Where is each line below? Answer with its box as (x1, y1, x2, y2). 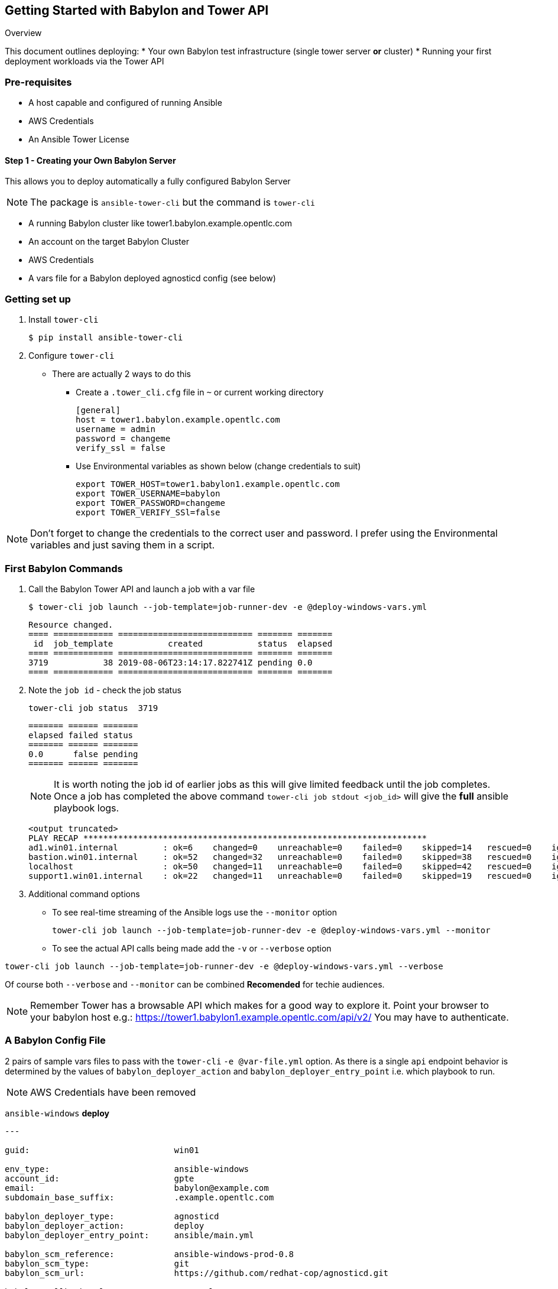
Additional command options (28, 888, 140, 899)
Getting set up (5, 293, 71, 305)
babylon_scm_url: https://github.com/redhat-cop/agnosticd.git (5, 1268, 389, 1278)
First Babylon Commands (5, 562, 123, 574)
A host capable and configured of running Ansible (28, 98, 222, 108)
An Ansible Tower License (28, 134, 129, 145)
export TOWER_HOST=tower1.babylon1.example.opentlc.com (76, 479, 340, 489)
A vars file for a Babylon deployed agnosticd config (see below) (28, 273, 276, 284)
